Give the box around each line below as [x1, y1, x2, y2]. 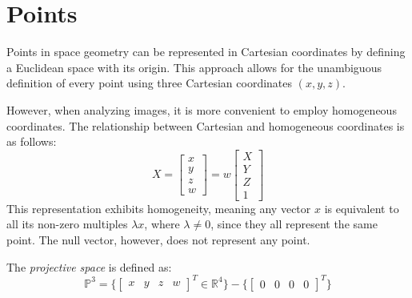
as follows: [6, 133, 57, 150]
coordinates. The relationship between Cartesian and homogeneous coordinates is [6, 117, 405, 134]
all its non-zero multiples [6, 215, 128, 232]
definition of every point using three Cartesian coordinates [6, 74, 293, 91]
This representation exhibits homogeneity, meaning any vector [6, 199, 311, 216]
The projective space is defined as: [6, 258, 172, 275]
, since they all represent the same [210, 215, 378, 232]
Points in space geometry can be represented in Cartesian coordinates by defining [6, 43, 406, 60]
